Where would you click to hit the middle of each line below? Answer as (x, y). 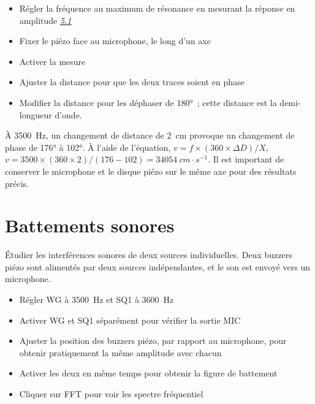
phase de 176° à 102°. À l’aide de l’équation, (88, 147)
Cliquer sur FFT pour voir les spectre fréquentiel (111, 394)
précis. (17, 183)
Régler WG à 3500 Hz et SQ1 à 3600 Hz (97, 299)
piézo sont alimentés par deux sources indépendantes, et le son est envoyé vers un (158, 266)
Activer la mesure (52, 61)
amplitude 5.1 (45, 20)
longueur (36, 114)
